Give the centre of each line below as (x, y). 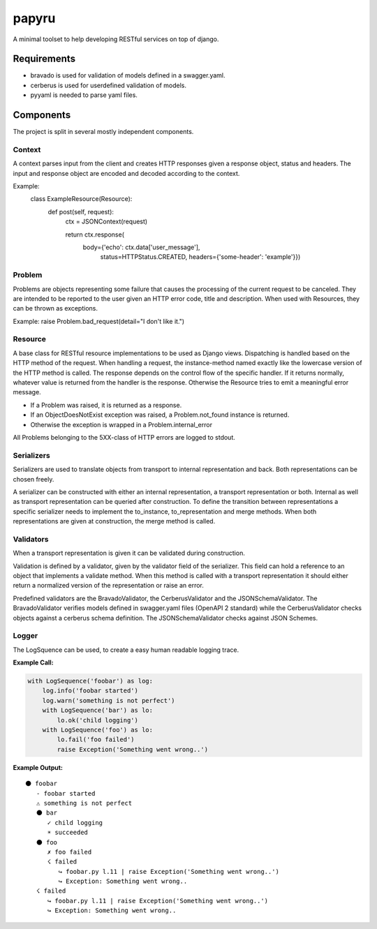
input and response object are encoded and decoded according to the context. (126, 173)
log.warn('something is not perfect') (109, 700)
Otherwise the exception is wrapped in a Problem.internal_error (121, 424)
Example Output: (38, 767)
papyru (34, 18)
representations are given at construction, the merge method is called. (114, 521)
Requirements (44, 59)
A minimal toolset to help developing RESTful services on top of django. (116, 39)
